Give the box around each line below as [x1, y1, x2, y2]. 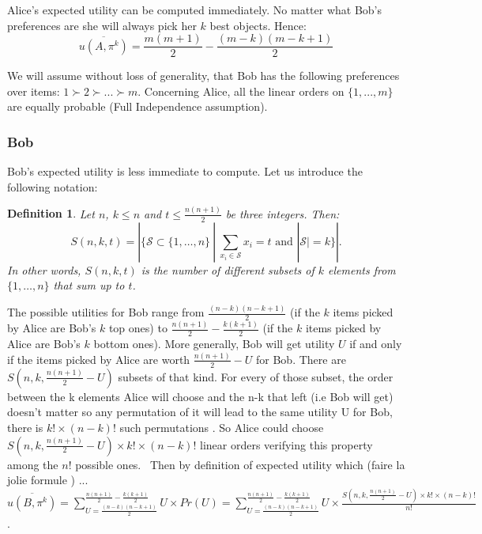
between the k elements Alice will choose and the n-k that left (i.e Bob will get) [7, 388, 394, 404]
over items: [7, 82, 60, 99]
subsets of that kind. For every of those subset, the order [118, 368, 394, 384]
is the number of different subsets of [141, 261, 314, 278]
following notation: [7, 178, 98, 195]
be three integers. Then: [225, 205, 340, 222]
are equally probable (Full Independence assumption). [7, 98, 268, 115]
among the [7, 456, 58, 472]
